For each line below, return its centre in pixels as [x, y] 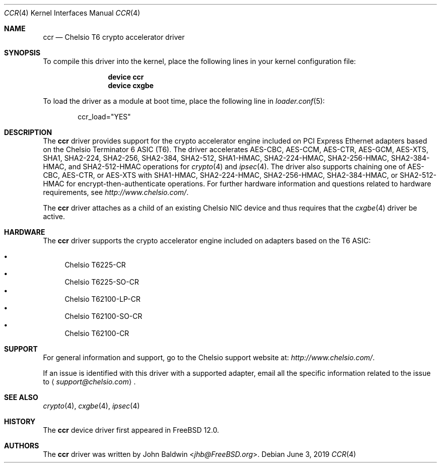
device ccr [126, 77]
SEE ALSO [21, 397]
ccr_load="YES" [104, 117]
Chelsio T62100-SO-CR [103, 316]
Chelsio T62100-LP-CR [103, 299]
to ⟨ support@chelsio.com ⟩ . [89, 382]
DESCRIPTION [28, 132]
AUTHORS [22, 446]
